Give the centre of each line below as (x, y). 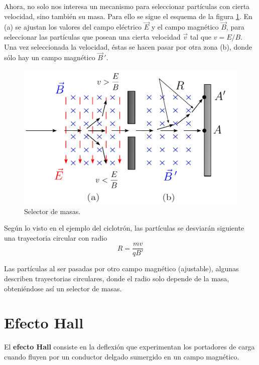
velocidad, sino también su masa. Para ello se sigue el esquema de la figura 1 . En (128, 16)
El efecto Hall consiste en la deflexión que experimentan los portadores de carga (129, 347)
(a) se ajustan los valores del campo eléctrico (73, 27)
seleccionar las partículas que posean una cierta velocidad (92, 37)
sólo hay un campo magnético (50, 57)
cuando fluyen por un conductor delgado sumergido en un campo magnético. (122, 356)
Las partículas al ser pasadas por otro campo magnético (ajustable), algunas (121, 268)
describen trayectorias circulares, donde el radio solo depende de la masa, (117, 279)
